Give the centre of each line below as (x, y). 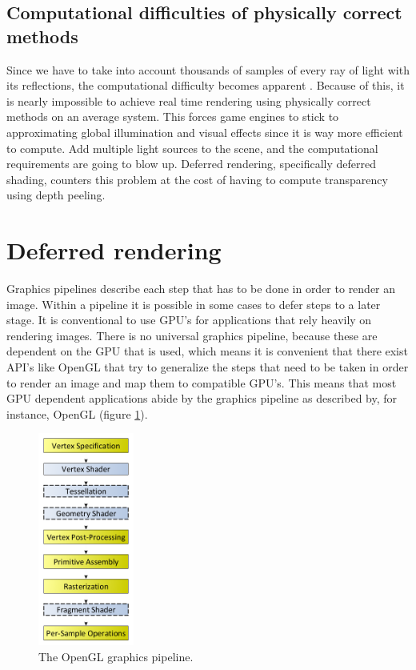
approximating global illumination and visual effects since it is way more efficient (205, 132)
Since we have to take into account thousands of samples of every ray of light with (208, 69)
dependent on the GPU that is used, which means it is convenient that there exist (207, 351)
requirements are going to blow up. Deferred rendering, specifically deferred (191, 164)
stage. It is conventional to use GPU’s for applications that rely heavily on (189, 320)
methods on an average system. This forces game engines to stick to (173, 116)
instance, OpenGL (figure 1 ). (77, 413)
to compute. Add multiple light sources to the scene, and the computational (192, 148)
